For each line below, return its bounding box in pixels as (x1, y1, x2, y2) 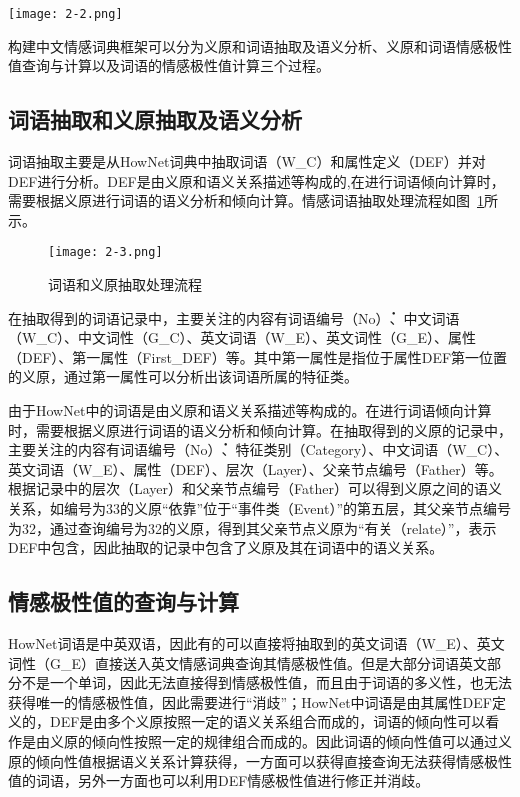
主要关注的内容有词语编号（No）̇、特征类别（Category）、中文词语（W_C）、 (8, 439, 509, 460)
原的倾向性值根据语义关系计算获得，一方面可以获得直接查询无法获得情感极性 (8, 750, 512, 771)
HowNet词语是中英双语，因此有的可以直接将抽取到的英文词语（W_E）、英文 (8, 633, 505, 653)
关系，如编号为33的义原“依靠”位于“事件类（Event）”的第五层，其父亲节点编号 (8, 498, 512, 519)
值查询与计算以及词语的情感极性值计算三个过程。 (8, 55, 330, 76)
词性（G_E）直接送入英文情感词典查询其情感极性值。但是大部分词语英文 (8, 652, 488, 673)
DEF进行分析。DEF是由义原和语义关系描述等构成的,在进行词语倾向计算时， (8, 170, 505, 191)
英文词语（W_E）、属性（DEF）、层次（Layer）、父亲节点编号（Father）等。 (8, 458, 503, 479)
